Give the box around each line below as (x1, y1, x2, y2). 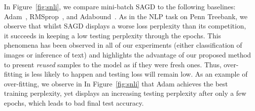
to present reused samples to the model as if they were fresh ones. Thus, (4, 59, 221, 69)
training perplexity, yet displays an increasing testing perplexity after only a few (4, 88, 247, 98)
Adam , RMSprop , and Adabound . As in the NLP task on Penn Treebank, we (4, 11, 248, 21)
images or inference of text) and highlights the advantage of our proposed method (4, 49, 251, 59)
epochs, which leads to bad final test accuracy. (4, 97, 144, 108)
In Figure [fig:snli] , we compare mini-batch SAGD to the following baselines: (4, 1, 236, 11)
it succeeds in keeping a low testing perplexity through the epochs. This (4, 30, 221, 40)
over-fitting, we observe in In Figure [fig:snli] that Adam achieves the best (4, 78, 228, 88)
